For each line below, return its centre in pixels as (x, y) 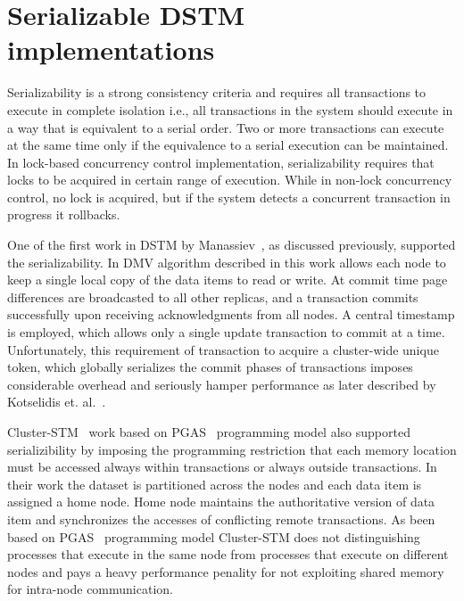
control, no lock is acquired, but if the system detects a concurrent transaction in (229, 197)
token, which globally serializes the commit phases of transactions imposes (210, 367)
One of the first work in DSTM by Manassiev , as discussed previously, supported (232, 245)
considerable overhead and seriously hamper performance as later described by (222, 384)
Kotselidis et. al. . (57, 402)
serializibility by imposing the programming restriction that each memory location (232, 449)
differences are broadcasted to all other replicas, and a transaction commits (213, 296)
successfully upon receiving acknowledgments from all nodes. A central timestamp (231, 314)
